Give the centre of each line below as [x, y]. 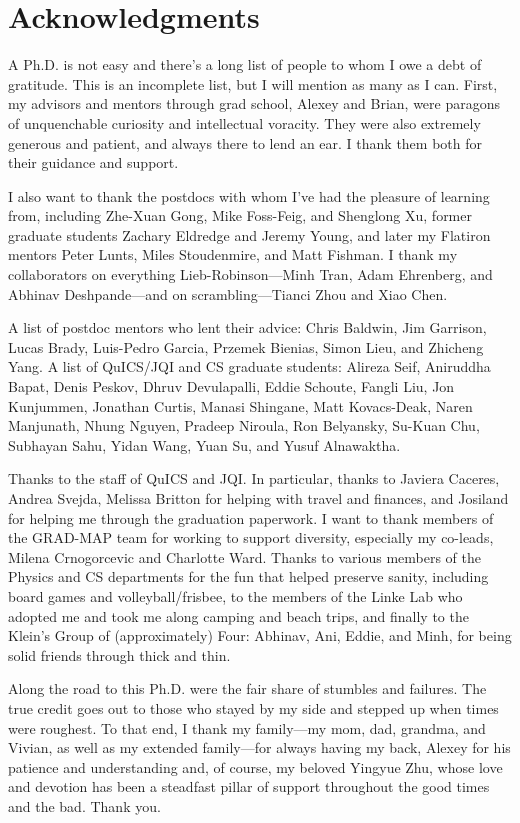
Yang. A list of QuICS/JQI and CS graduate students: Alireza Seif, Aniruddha [249, 366]
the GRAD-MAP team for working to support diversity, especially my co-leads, [251, 537]
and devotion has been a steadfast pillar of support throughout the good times [249, 786]
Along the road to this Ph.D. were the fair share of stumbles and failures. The [247, 688]
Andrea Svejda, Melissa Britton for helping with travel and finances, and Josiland [258, 498]
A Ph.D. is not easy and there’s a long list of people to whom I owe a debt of [245, 64]
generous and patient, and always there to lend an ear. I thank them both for [245, 142]
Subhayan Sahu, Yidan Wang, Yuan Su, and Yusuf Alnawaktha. [204, 444]
